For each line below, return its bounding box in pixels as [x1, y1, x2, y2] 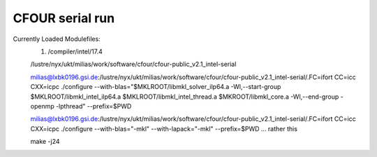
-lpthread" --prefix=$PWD [56, 101, 132, 110]
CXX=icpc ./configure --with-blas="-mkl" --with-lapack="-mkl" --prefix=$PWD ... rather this [30, 124, 298, 133]
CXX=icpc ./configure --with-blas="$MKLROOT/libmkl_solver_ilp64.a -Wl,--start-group [30, 83, 281, 91]
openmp [30, 101, 55, 110]
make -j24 [30, 138, 60, 146]
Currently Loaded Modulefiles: [13, 35, 101, 43]
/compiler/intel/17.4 [47, 47, 103, 56]
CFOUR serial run [13, 10, 115, 26]
